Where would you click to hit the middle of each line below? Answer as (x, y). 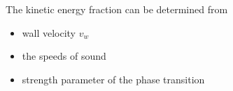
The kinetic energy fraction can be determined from (117, 9)
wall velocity (49, 32)
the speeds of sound (64, 56)
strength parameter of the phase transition (113, 79)
